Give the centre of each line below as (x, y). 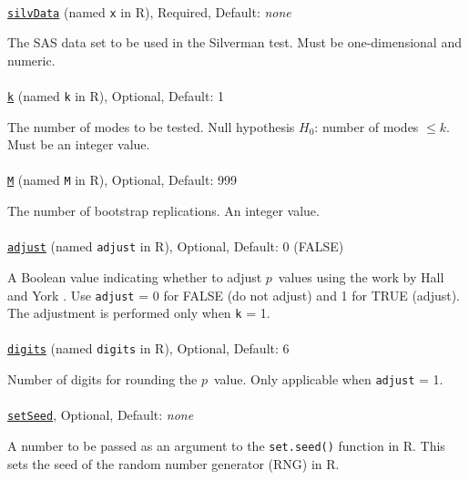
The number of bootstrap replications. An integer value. (163, 211)
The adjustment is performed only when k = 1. (139, 313)
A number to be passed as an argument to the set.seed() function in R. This (226, 446)
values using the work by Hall (361, 276)
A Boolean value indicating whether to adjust (135, 276)
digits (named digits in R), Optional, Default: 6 (148, 348)
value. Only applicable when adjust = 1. (329, 379)
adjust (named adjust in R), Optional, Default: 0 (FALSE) (176, 246)
